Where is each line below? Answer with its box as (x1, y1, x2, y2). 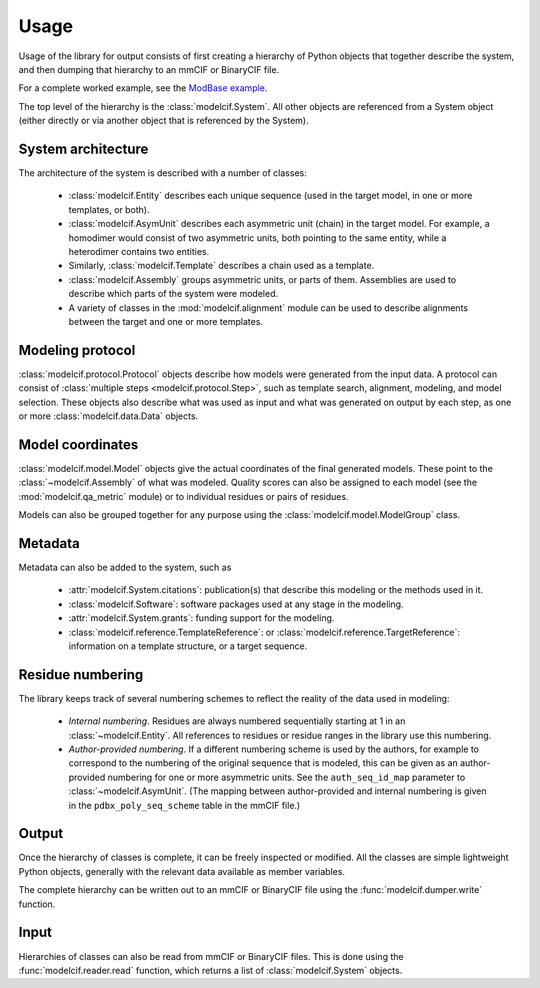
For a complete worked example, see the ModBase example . (18, 82, 268, 94)
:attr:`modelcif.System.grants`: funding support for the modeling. (68, 612, 335, 624)
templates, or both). (68, 203, 150, 215)
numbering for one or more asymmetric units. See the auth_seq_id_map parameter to (107, 771, 466, 783)
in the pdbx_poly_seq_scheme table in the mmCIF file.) (68, 799, 301, 811)
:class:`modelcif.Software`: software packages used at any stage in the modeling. (68, 598, 404, 610)
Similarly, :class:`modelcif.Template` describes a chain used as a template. (68, 260, 375, 272)
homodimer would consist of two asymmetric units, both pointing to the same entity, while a (68, 231, 447, 244)
